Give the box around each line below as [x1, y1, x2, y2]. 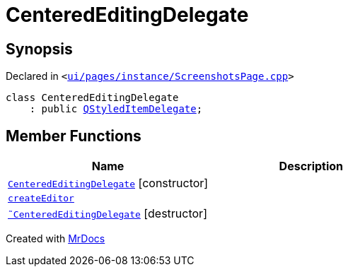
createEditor [8, 193, 74, 204]
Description [279, 159, 344, 174]
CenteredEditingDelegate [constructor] [8, 176, 209, 191]
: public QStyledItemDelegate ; [29, 103, 203, 115]
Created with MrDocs [6, 232, 105, 245]
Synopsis [6, 40, 73, 58]
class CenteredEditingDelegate [6, 92, 179, 104]
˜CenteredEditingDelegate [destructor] [8, 206, 207, 221]
